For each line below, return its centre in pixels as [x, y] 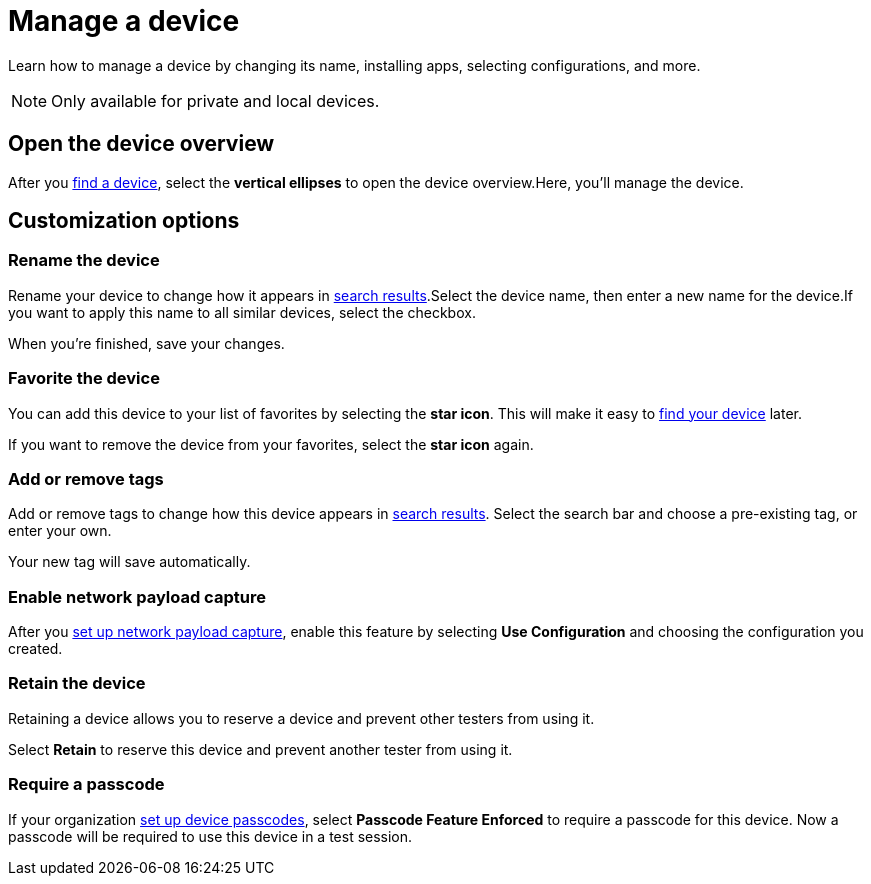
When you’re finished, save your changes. [146, 343]
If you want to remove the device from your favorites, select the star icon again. [271, 444]
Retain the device [77, 683]
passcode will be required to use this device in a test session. [210, 836]
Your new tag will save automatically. [129, 562]
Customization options [124, 221]
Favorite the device [84, 378]
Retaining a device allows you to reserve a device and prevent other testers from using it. [301, 718]
